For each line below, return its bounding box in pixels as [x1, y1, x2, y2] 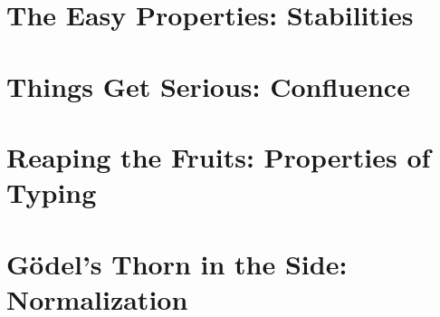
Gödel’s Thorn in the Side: [6, 245, 348, 282]
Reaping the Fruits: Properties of [6, 138, 431, 175]
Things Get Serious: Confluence [6, 67, 410, 104]
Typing [6, 174, 97, 211]
